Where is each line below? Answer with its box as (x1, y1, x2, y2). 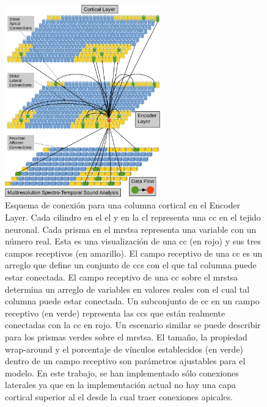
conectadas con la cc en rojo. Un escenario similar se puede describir (5, 318, 261, 331)
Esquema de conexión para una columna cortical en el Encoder (5, 199, 241, 211)
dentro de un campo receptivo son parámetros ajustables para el (5, 354, 246, 367)
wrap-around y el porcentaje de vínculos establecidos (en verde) (5, 342, 244, 355)
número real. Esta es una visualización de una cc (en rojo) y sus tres (5, 235, 261, 248)
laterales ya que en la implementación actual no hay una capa (5, 378, 236, 391)
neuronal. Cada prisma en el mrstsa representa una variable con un (5, 222, 257, 235)
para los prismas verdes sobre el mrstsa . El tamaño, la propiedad (5, 330, 247, 343)
